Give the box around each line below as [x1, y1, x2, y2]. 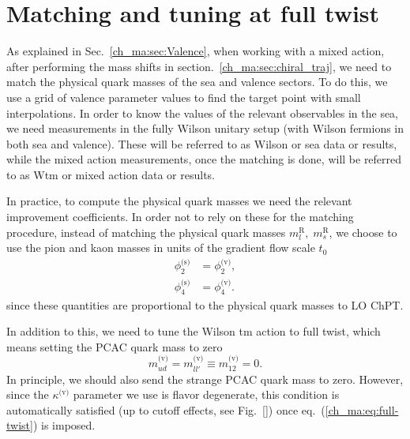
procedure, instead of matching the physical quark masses [6, 223, 286, 240]
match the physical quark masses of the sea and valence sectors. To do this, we [6, 73, 388, 90]
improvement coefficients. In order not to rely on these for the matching [6, 208, 354, 225]
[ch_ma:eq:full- [325, 401, 399, 418]
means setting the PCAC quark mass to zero [6, 338, 223, 355]
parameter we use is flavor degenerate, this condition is [73, 386, 340, 403]
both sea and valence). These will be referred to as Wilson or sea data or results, [6, 135, 397, 152]
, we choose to [329, 223, 397, 240]
